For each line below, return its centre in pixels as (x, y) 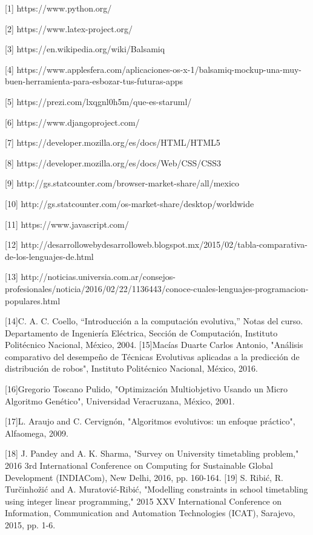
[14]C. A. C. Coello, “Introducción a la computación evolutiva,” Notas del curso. (154, 321)
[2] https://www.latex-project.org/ (69, 28)
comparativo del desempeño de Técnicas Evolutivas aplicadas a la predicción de (152, 356)
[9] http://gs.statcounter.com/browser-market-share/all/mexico (122, 183)
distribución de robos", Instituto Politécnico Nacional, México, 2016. (131, 368)
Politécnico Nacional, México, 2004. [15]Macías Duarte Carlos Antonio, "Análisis (154, 345)
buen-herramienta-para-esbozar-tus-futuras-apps (94, 81)
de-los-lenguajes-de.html (49, 256)
